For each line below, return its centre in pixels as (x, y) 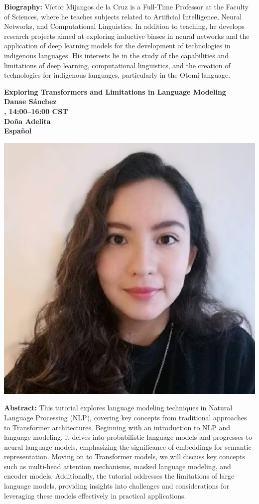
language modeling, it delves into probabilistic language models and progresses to (128, 437)
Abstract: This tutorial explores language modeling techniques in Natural (118, 408)
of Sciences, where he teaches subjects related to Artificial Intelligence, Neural (123, 16)
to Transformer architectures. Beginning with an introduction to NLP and (117, 427)
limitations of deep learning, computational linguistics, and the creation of (117, 65)
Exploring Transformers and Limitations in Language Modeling (115, 91)
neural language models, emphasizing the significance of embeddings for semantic (128, 446)
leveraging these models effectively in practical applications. (95, 495)
